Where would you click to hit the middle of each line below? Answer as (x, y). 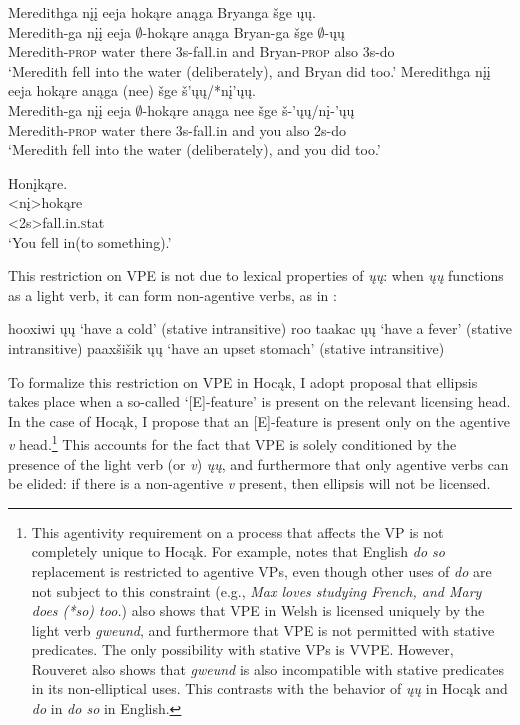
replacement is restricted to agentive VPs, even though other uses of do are (261, 570)
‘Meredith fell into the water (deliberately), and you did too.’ (194, 149)
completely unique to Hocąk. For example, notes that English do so (238, 551)
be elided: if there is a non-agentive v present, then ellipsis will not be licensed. (249, 483)
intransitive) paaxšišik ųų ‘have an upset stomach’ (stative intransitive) (226, 347)
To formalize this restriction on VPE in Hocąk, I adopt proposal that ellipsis (243, 381)
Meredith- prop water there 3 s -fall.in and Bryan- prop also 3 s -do (201, 51)
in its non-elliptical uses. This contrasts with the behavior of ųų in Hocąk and (269, 688)
